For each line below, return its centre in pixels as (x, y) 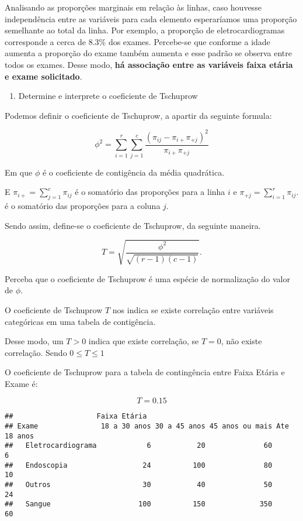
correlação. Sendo (36, 352)
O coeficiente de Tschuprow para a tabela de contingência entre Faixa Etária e (145, 372)
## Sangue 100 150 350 (139, 504)
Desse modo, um (34, 341)
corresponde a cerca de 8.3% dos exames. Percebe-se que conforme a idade (137, 41)
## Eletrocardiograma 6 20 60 (139, 446)
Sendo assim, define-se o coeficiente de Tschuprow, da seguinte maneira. (133, 225)
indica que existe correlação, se (144, 341)
